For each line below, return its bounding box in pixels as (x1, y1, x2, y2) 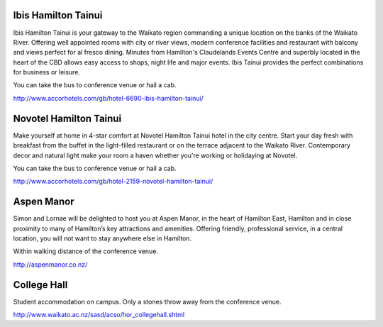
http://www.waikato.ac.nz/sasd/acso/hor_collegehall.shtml (13, 311, 184, 319)
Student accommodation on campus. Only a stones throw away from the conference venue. (13, 297, 282, 306)
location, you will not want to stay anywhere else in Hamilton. (13, 234, 191, 243)
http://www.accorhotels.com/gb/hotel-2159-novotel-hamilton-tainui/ (13, 177, 213, 186)
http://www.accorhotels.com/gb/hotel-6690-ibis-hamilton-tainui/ (13, 94, 204, 102)
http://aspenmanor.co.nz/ (13, 260, 88, 269)
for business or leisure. (13, 68, 81, 77)
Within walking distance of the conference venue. (13, 247, 159, 255)
